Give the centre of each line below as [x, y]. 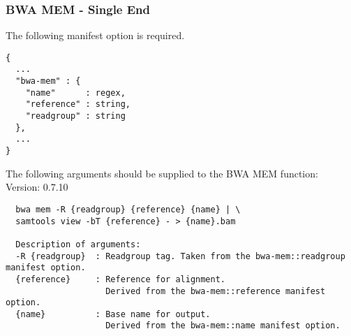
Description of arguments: [78, 244]
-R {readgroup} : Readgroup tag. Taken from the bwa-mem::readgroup [180, 256]
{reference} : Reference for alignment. [120, 279]
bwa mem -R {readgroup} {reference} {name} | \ [128, 209]
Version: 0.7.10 [37, 187]
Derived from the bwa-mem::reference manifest [216, 291]
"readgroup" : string [75, 116]
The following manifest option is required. [95, 35]
